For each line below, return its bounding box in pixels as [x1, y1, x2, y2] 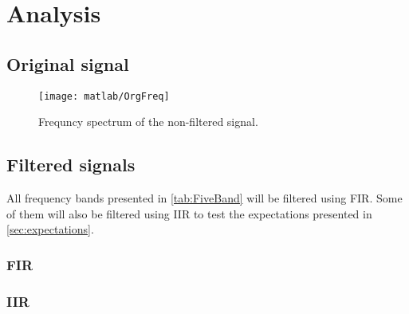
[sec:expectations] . [6, 221, 94, 237]
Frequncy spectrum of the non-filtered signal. [38, 113, 258, 130]
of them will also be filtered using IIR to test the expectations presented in [6, 205, 372, 222]
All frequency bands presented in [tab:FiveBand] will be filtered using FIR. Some [6, 190, 403, 206]
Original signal [6, 51, 129, 76]
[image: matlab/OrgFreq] [38, 90, 170, 102]
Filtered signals [6, 152, 136, 177]
